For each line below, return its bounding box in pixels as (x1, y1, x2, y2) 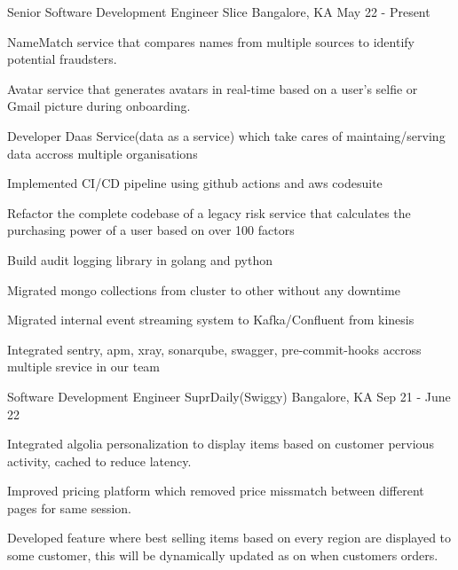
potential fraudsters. (7, 50, 117, 68)
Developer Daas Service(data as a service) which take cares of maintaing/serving (7, 126, 446, 144)
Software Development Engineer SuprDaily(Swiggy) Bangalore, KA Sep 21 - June (7, 387, 451, 405)
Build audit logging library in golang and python (7, 250, 273, 269)
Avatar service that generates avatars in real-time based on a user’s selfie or (7, 79, 418, 98)
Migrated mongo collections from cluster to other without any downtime (7, 280, 400, 299)
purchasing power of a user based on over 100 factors (7, 221, 295, 239)
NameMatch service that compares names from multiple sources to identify (7, 32, 415, 51)
